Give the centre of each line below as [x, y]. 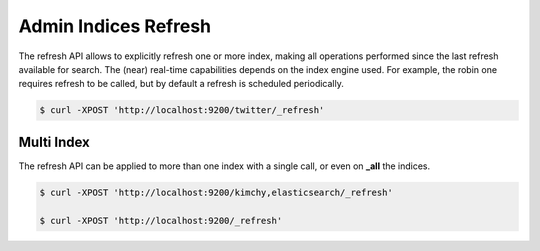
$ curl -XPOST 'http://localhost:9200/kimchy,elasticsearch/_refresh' [216, 192]
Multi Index [54, 141]
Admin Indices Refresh [115, 26]
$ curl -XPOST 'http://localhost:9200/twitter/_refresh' [182, 110]
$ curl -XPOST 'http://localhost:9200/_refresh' [161, 220]
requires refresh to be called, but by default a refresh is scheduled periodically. [181, 84]
